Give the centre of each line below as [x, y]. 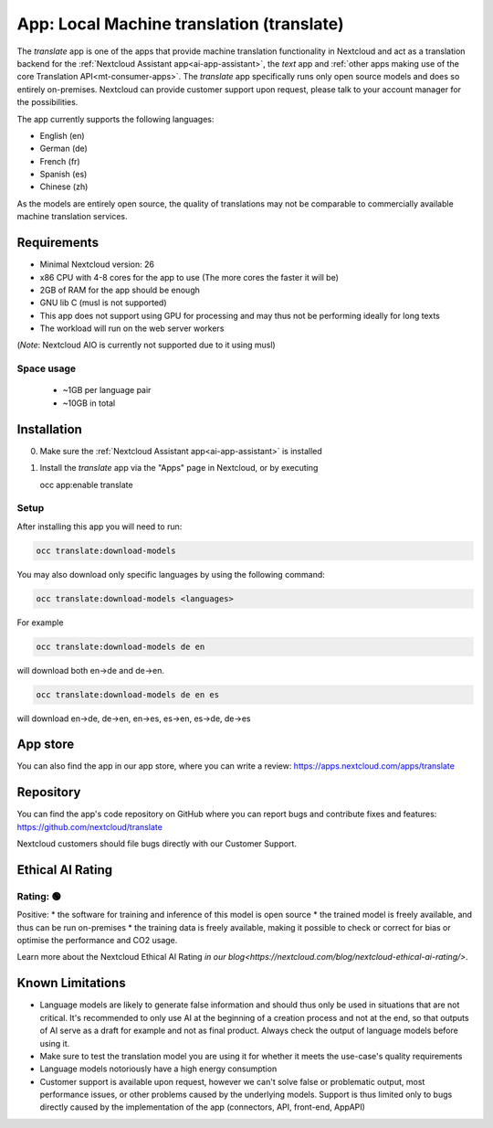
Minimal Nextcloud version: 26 [97, 264]
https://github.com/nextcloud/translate [90, 826]
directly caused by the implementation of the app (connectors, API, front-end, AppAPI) [202, 1107]
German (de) [64, 149]
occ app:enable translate [86, 484]
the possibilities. [47, 102]
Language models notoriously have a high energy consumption [158, 1069]
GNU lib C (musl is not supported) [104, 303]
